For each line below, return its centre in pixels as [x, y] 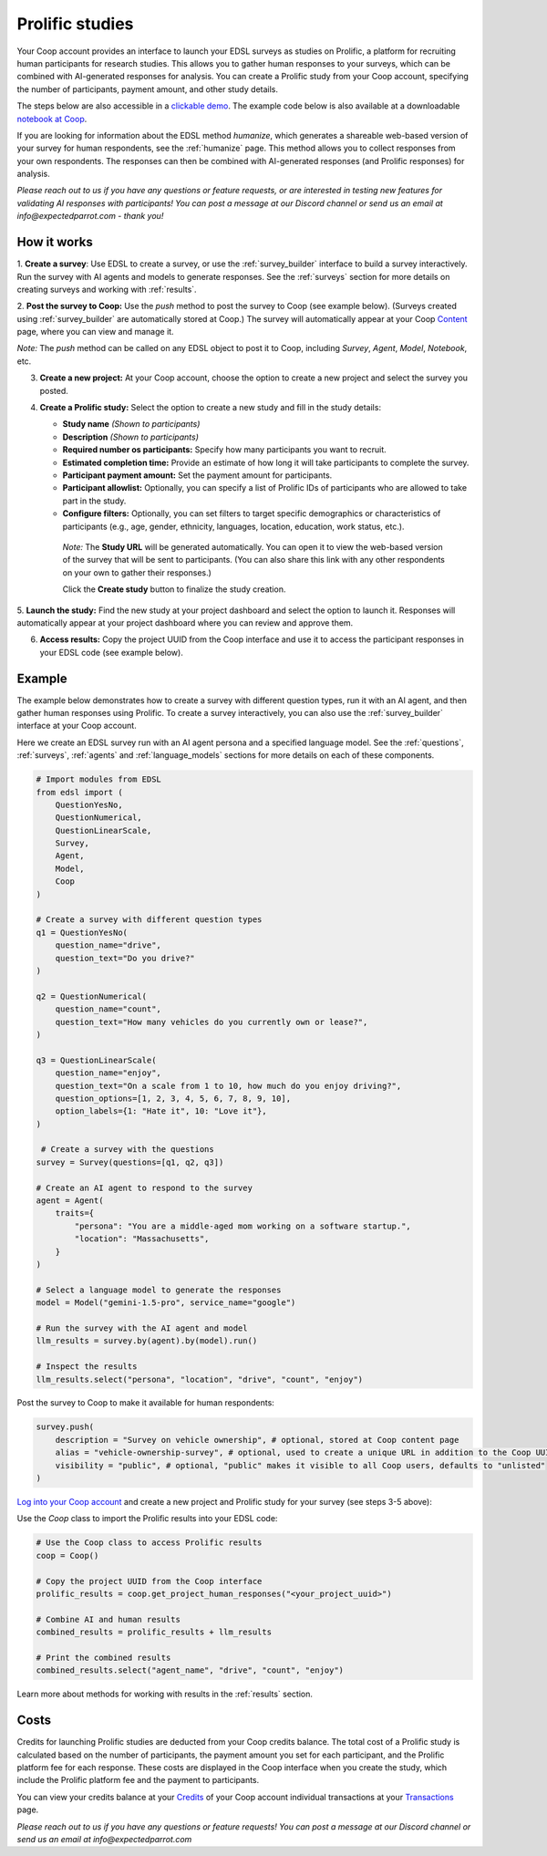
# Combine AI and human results [108, 1619]
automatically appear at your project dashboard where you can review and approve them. [185, 622]
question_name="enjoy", [108, 1073]
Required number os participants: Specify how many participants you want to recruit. [224, 450]
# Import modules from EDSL [98, 779]
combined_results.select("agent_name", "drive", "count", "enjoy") [190, 1670]
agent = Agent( [70, 1201]
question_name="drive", [108, 945]
